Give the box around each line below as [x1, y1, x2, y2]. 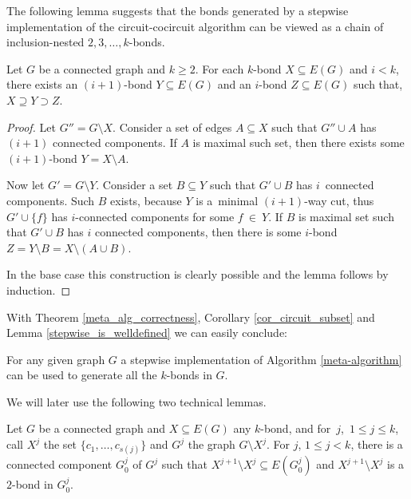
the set [43, 436, 77, 453]
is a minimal [196, 192, 259, 208]
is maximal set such [298, 208, 394, 224]
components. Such [6, 192, 95, 208]
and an [217, 76, 251, 93]
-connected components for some [75, 208, 235, 224]
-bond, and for [260, 420, 331, 437]
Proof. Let [6, 118, 56, 135]
